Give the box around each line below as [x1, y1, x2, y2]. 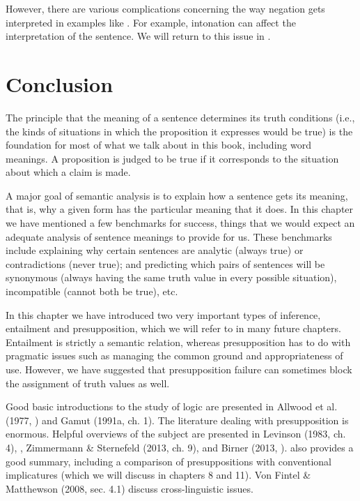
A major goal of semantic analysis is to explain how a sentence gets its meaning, [6, 188, 348, 202]
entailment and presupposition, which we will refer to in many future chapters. [6, 321, 341, 336]
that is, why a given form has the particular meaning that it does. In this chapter [6, 202, 354, 216]
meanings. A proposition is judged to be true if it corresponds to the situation [6, 151, 339, 165]
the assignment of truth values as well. [6, 375, 170, 390]
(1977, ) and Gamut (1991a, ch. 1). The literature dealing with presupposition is [6, 412, 349, 427]
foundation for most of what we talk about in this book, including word [6, 137, 311, 152]
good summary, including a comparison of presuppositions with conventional [6, 454, 332, 468]
